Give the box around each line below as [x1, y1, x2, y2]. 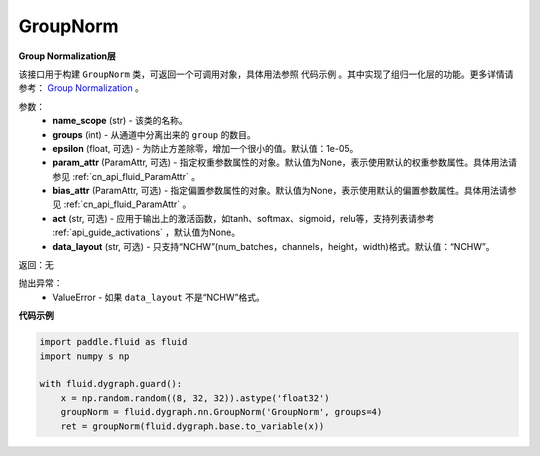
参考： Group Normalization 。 [18, 82, 145, 94]
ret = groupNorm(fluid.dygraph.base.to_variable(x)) [60, 420, 325, 432]
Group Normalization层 [18, 50, 117, 62]
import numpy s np [39, 350, 130, 362]
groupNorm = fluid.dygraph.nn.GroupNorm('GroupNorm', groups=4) [60, 406, 383, 418]
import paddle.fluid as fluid [39, 336, 188, 348]
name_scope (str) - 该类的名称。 [52, 115, 189, 127]
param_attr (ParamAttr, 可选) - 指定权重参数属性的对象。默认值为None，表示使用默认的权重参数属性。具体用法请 [52, 156, 518, 169]
